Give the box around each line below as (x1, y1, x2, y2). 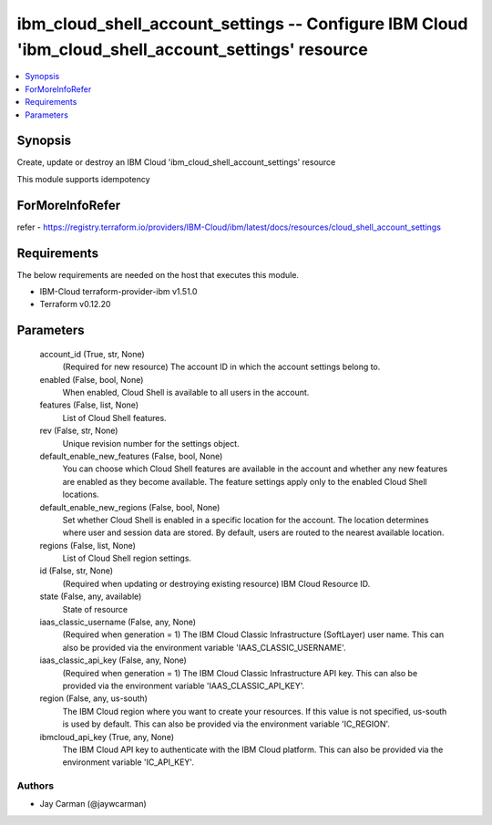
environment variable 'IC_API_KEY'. (62, 757, 195, 768)
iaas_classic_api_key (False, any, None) (39, 655, 187, 665)
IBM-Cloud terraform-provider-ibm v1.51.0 (39, 286, 198, 297)
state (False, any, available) (39, 591, 142, 602)
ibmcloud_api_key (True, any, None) (39, 731, 175, 742)
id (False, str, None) (39, 565, 114, 576)
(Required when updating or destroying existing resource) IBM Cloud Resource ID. (62, 578, 371, 589)
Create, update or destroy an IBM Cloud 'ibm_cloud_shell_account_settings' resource (16, 157, 336, 168)
